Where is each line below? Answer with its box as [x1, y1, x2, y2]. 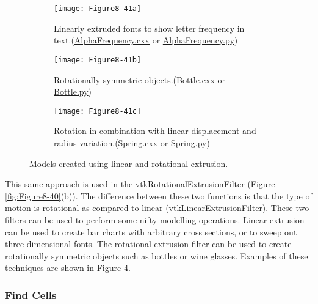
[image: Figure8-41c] [54, 106, 142, 116]
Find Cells [5, 287, 57, 302]
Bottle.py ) [54, 85, 92, 98]
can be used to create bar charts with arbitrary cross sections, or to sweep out [5, 225, 297, 238]
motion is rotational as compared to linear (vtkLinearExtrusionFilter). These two [5, 201, 309, 214]
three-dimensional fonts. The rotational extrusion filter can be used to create [5, 237, 292, 250]
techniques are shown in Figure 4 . [5, 261, 131, 274]
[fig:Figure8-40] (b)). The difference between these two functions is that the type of [5, 189, 313, 202]
